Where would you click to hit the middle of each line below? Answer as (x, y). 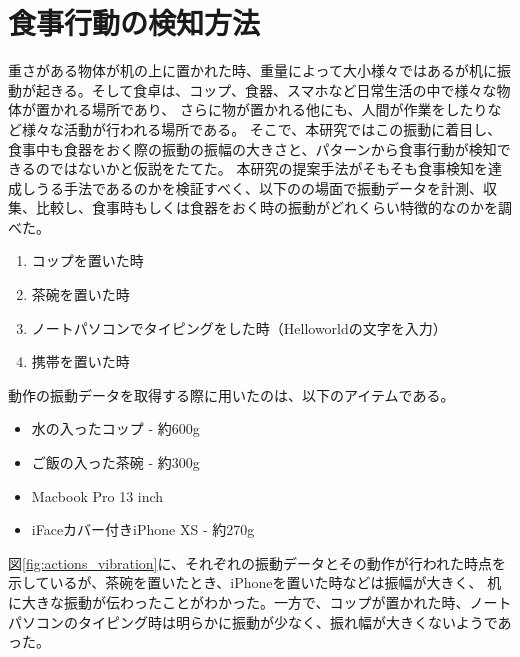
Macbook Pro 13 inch (97, 495)
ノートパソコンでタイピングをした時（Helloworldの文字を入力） (239, 327)
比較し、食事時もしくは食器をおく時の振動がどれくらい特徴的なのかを (266, 207)
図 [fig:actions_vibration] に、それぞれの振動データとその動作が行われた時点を (257, 562)
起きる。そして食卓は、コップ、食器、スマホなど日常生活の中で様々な (266, 89)
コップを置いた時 (87, 260)
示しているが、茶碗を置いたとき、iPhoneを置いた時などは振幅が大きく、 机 (255, 582)
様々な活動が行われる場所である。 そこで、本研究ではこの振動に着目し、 (261, 128)
